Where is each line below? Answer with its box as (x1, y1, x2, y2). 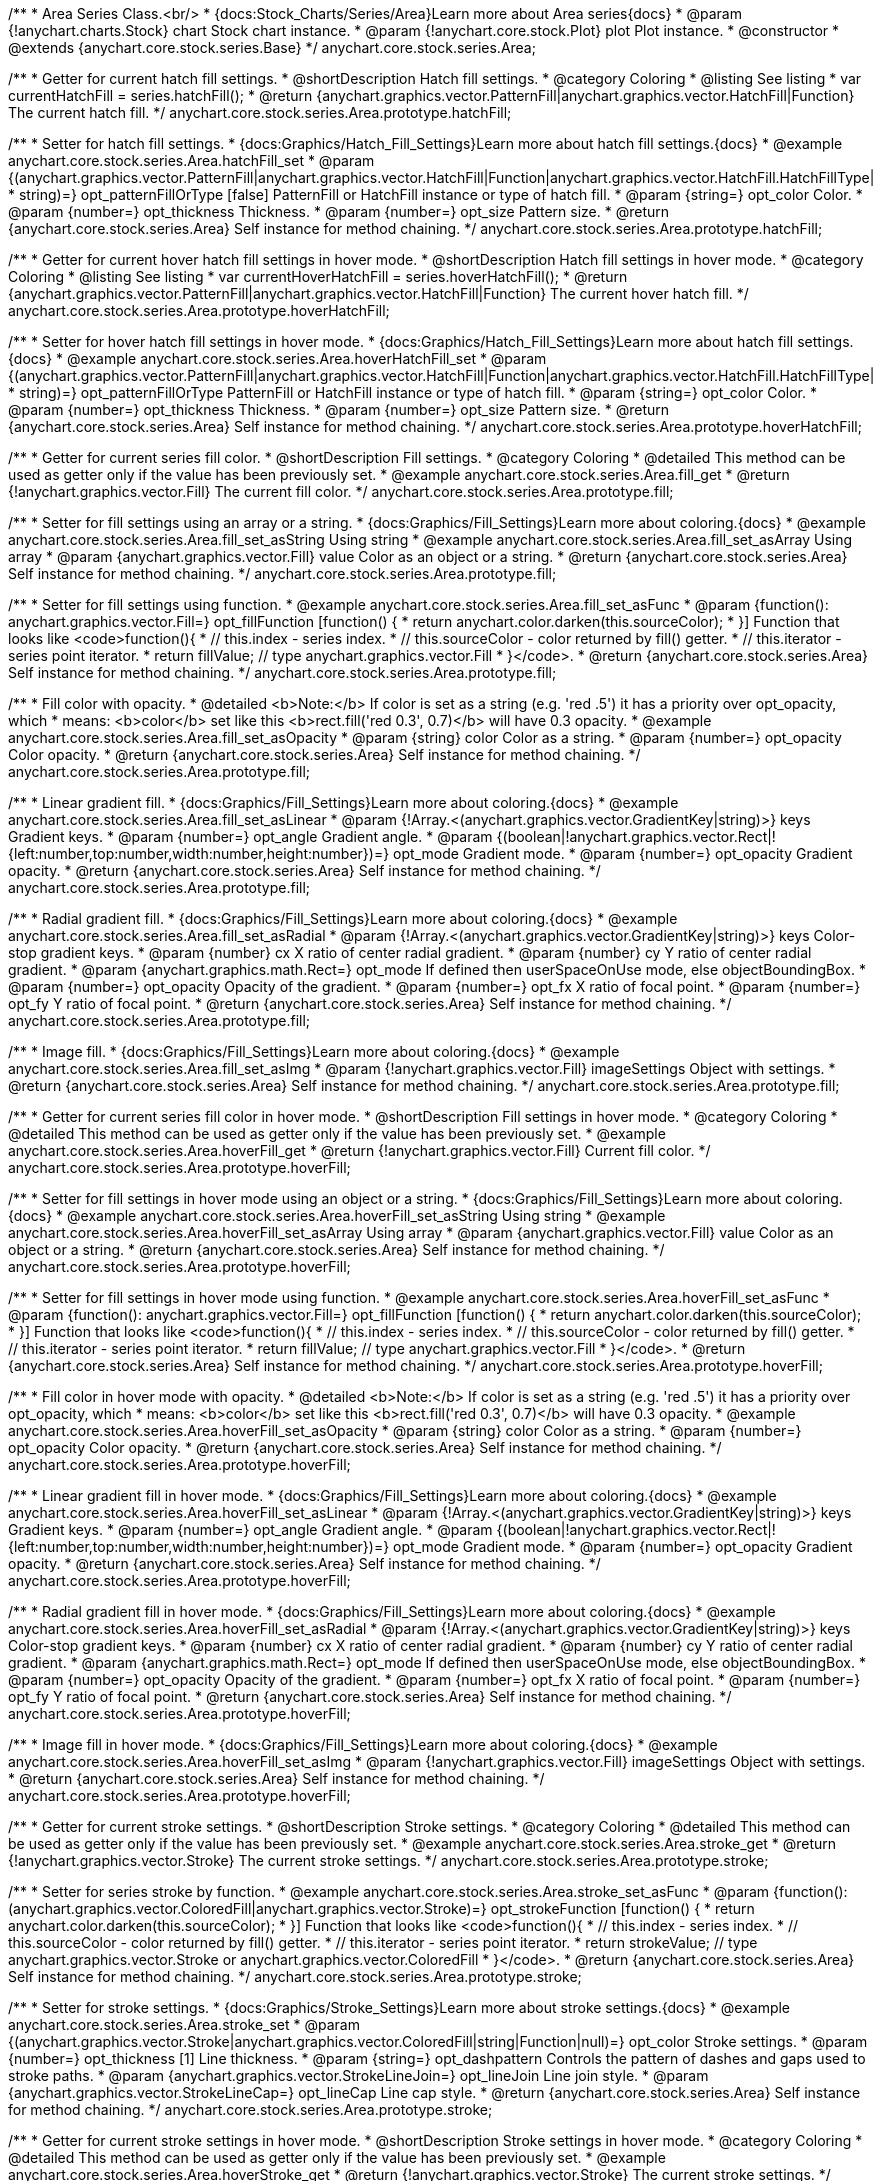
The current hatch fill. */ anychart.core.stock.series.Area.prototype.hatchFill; (8, 104, 512, 121)
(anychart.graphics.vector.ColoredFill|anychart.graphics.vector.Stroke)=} (8, 1900, 487, 1917)
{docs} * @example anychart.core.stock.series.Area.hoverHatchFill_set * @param (8, 350, 547, 367)
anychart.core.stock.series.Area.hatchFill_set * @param (8, 152, 375, 169)
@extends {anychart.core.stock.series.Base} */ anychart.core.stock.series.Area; (8, 39, 536, 56)
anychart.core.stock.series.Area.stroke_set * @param (8, 2016, 360, 2033)
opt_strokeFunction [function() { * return (490, 1900, 755, 1917)
